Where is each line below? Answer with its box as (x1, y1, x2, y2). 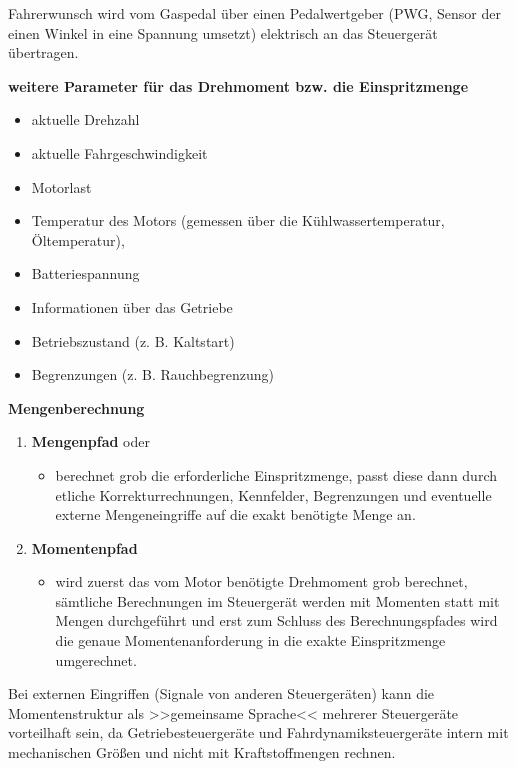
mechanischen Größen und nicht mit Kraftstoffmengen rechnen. (8, 742, 396, 763)
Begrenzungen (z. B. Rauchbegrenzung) (31, 364, 274, 385)
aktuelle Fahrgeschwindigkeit (31, 142, 208, 163)
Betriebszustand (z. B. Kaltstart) (31, 330, 235, 351)
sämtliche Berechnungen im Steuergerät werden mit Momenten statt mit (55, 590, 500, 611)
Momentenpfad (31, 537, 138, 558)
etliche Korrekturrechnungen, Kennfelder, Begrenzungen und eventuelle (55, 484, 492, 505)
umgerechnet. (55, 649, 137, 670)
